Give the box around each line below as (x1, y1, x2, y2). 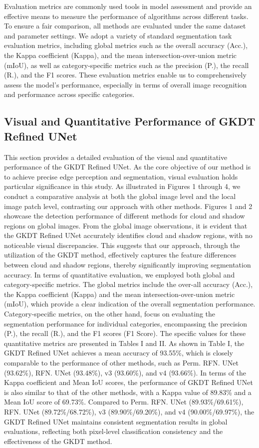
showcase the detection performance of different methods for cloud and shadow (4, 210, 245, 221)
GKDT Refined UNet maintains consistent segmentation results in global (4, 416, 228, 426)
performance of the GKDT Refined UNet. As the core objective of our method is (4, 161, 251, 172)
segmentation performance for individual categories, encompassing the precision (4, 318, 248, 328)
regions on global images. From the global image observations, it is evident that (4, 220, 248, 230)
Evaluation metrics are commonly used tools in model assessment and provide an (4, 1, 252, 11)
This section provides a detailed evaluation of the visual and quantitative (4, 151, 228, 162)
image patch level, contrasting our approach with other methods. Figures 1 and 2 (4, 200, 253, 211)
